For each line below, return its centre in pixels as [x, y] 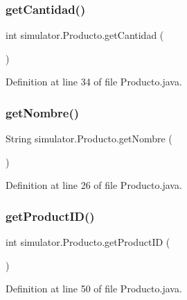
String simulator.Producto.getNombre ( [89, 139]
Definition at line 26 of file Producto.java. [94, 185]
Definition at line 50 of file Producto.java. [94, 289]
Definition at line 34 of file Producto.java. [94, 82]
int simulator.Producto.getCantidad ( [85, 35]
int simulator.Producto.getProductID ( [88, 242]
